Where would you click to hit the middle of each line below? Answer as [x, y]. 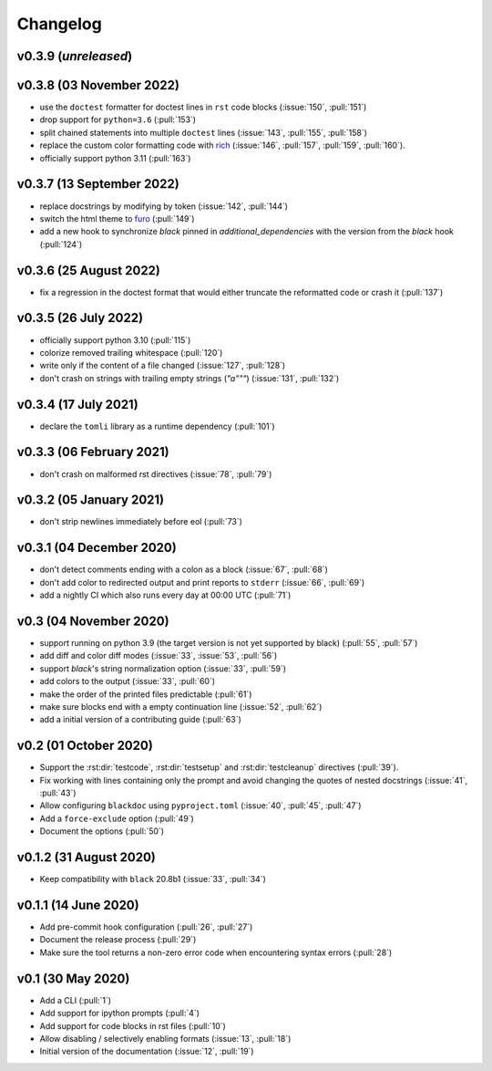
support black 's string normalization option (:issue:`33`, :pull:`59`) [163, 668]
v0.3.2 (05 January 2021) [90, 500]
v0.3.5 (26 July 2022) [80, 318]
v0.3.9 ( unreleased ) [75, 56]
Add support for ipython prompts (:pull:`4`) [120, 1014]
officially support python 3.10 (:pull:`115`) [115, 340]
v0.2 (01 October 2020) [85, 746]
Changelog [59, 24]
